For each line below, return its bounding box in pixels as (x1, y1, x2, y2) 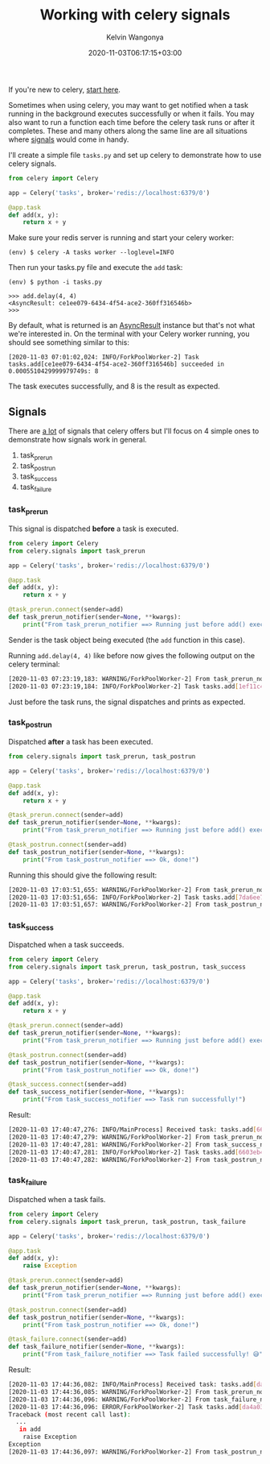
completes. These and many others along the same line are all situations (8, 126, 247, 135)
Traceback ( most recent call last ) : (8, 1410, 131, 1419)
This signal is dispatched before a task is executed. (8, 524, 179, 533)
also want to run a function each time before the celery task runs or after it (8, 117, 256, 126)
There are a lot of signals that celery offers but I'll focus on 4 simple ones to (8, 426, 260, 436)
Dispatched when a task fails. (8, 1194, 106, 1204)
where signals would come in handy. (8, 135, 129, 144)
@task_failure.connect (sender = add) (8, 1335, 128, 1343)
